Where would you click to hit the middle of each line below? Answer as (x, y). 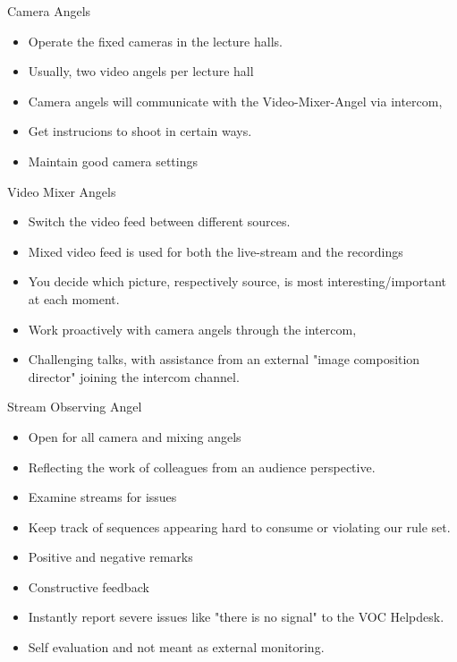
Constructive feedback (89, 586)
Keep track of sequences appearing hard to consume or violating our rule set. (239, 526)
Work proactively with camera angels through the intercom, (192, 329)
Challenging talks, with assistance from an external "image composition (224, 359)
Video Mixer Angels (62, 191)
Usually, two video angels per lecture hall (141, 71)
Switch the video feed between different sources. (159, 221)
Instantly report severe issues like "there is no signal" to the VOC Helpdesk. (236, 617)
